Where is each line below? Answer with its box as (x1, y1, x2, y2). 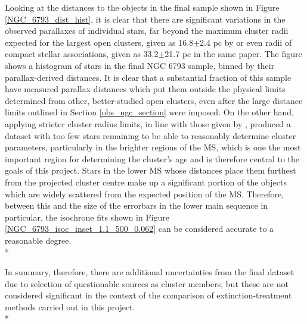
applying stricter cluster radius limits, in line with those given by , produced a (5, 117, 291, 130)
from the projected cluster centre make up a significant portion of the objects (5, 175, 287, 188)
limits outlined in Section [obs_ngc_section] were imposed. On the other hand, (5, 106, 294, 118)
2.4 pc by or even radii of (200, 36, 292, 48)
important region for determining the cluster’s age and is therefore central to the (5, 152, 300, 165)
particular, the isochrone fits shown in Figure (5, 210, 169, 223)
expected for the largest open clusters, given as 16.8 (5, 36, 194, 48)
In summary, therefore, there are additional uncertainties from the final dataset (5, 266, 294, 278)
